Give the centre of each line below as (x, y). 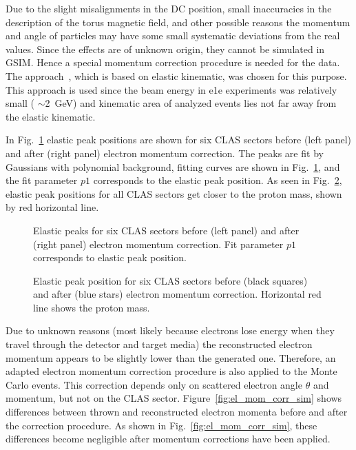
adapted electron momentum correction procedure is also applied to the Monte (171, 371)
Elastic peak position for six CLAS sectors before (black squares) (170, 280)
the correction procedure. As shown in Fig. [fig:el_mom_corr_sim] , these (161, 425)
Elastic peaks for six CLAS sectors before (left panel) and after (166, 230)
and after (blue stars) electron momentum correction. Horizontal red (177, 294)
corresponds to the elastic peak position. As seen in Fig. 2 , (218, 180)
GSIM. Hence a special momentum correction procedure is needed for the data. (173, 62)
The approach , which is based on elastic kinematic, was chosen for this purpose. (176, 75)
